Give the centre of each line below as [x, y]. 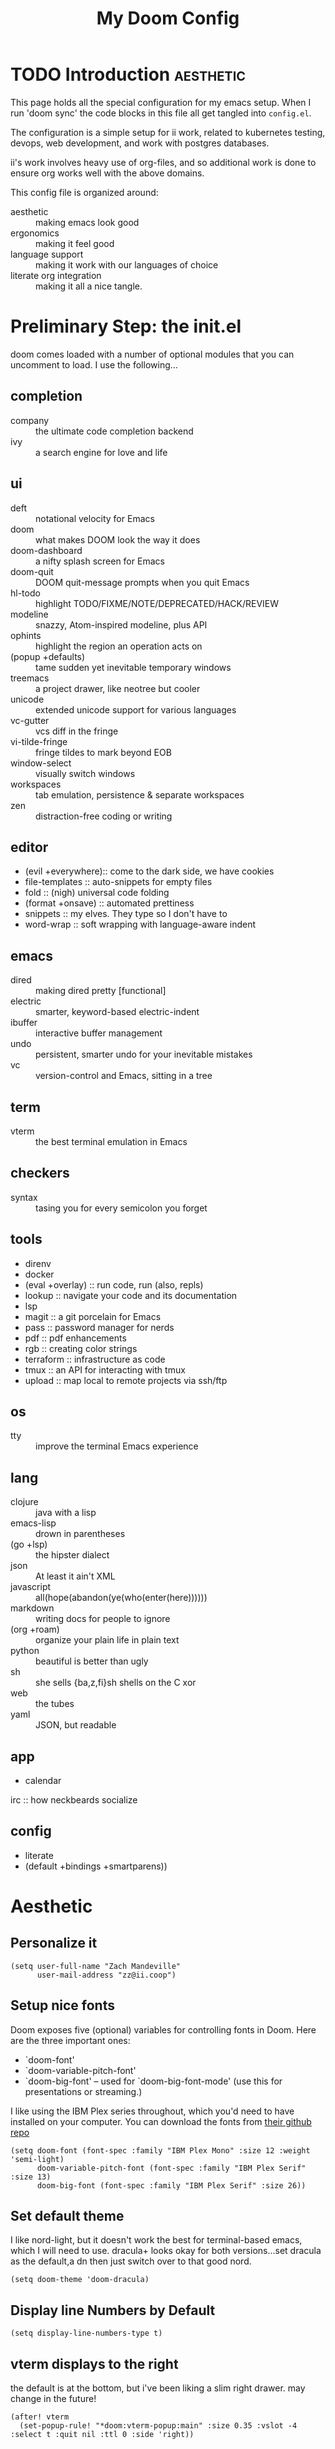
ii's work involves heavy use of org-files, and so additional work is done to [163, 162]
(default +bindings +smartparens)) [96, 1866]
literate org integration [56, 275]
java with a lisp [66, 1513]
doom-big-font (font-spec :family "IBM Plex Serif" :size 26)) [171, 2185]
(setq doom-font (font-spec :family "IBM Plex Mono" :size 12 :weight [160, 2150]
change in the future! [53, 2399]
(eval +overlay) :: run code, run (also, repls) [114, 1284]
